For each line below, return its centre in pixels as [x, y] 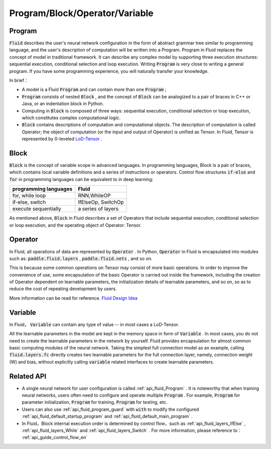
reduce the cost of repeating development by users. [63, 289]
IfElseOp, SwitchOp [101, 202]
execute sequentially [37, 209]
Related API [28, 376]
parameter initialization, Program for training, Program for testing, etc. [95, 402]
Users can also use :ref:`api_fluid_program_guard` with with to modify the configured [110, 409]
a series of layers [98, 209]
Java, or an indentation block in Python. [63, 104]
